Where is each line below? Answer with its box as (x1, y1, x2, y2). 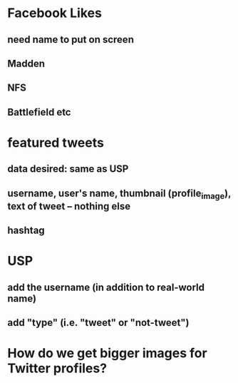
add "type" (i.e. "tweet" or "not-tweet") (7, 317, 190, 329)
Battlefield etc (7, 106, 71, 118)
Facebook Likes (7, 5, 102, 21)
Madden (7, 57, 45, 69)
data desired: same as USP (7, 163, 129, 175)
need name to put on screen (7, 34, 134, 46)
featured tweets (7, 134, 105, 150)
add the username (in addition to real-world (7, 281, 205, 293)
